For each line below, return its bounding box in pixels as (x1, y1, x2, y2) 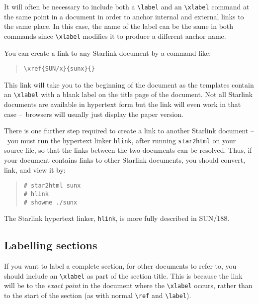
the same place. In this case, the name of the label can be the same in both (4, 21, 234, 31)
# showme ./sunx (23, 199, 78, 206)
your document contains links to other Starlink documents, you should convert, (4, 155, 246, 165)
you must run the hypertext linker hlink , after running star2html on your (7, 135, 236, 145)
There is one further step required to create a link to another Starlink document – (4, 125, 254, 136)
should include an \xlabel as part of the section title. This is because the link (4, 270, 243, 281)
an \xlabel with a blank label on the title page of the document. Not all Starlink (4, 89, 253, 100)
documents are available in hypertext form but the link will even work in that (4, 99, 241, 109)
